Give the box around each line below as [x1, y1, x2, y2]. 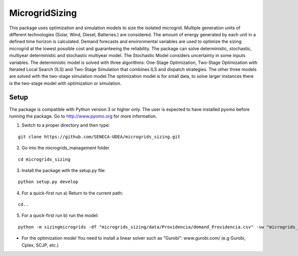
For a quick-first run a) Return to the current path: [21, 190, 123, 196]
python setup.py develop [18, 179, 78, 185]
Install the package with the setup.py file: [21, 167, 106, 173]
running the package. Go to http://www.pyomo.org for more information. [9, 113, 157, 119]
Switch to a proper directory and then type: [21, 122, 110, 128]
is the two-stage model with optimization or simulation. [9, 80, 122, 86]
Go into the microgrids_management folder [21, 145, 110, 151]
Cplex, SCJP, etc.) [21, 242, 59, 248]
